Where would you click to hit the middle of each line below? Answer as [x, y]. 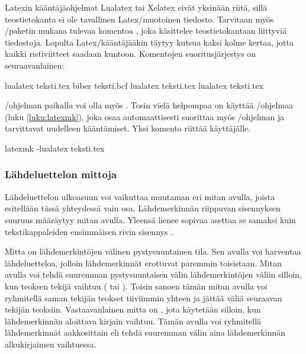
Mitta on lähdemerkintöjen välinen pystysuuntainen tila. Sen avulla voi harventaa [153, 251]
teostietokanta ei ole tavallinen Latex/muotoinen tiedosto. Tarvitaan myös [139, 19]
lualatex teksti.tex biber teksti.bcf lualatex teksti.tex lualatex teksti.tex [134, 85]
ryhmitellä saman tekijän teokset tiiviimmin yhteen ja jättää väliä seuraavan [144, 297]
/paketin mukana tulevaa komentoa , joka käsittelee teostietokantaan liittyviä [146, 30]
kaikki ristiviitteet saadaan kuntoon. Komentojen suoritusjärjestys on [131, 54]
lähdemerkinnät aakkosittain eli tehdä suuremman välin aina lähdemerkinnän [145, 332]
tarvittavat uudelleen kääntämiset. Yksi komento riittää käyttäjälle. [128, 128]
